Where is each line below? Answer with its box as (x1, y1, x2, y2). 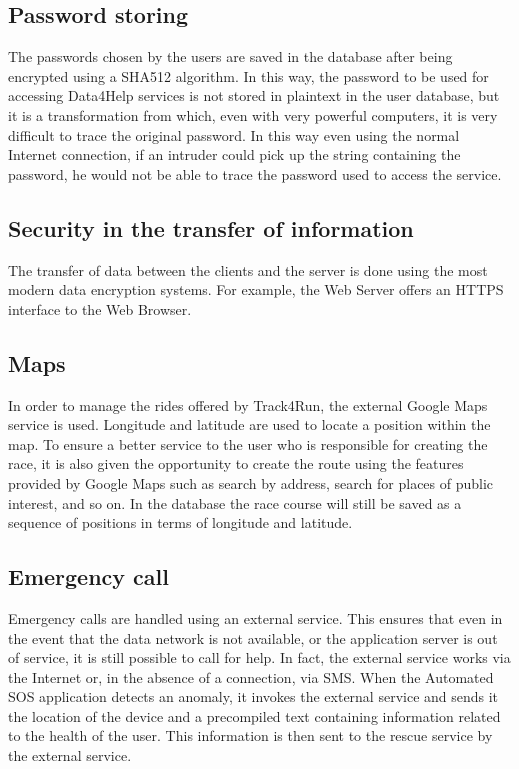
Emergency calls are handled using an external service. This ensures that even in (8, 607, 503, 628)
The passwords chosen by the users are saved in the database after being (8, 46, 453, 67)
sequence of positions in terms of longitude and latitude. (8, 512, 353, 533)
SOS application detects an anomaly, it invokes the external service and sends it (8, 686, 499, 707)
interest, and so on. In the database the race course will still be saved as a (8, 492, 462, 513)
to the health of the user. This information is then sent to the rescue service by (8, 725, 493, 746)
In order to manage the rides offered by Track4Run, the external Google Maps (8, 394, 488, 415)
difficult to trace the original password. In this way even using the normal (8, 124, 460, 145)
